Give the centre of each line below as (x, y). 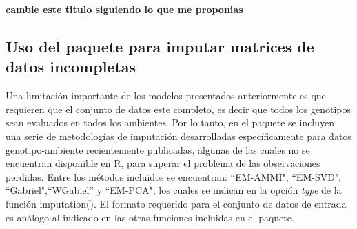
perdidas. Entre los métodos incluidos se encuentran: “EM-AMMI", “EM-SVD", (174, 176)
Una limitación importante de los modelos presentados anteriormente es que (166, 96)
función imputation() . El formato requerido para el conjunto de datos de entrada (176, 203)
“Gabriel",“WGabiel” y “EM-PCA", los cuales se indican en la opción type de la (174, 190)
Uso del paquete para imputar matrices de (160, 46)
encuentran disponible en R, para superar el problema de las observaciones (163, 163)
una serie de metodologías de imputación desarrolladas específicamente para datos (178, 136)
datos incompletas (71, 67)
